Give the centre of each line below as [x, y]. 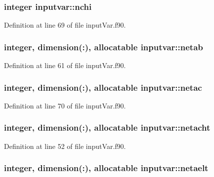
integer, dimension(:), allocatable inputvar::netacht [107, 127]
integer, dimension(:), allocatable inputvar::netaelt [106, 168]
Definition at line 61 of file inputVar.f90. [65, 65]
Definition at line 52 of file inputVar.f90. [65, 146]
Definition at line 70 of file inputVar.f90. [65, 105]
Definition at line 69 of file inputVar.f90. [65, 25]
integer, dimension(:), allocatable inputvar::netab [104, 47]
